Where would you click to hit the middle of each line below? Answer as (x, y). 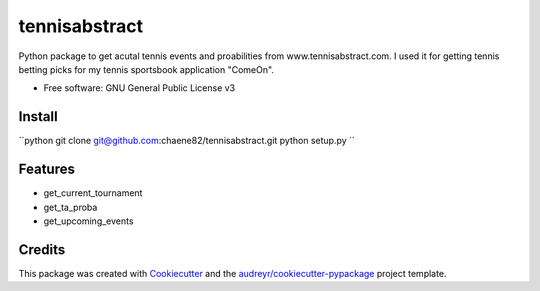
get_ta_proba (70, 207)
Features (46, 169)
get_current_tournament (93, 193)
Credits (42, 249)
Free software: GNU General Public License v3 (139, 88)
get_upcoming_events (88, 221)
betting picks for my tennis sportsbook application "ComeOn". (146, 69)
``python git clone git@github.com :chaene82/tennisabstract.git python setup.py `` (186, 141)
